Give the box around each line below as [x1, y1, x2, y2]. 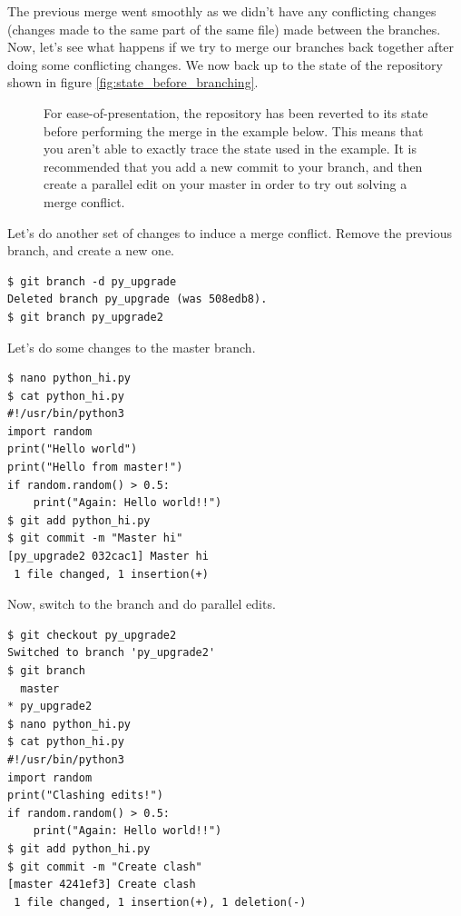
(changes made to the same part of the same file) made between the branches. [7, 19, 441, 38]
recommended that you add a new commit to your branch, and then [44, 156, 423, 175]
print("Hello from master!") [7, 461, 183, 474]
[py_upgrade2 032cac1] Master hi [7, 550, 209, 563]
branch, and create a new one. [7, 241, 175, 260]
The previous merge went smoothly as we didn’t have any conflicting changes [7, 2, 436, 20]
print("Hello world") [7, 443, 138, 456]
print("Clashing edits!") [7, 789, 163, 802]
